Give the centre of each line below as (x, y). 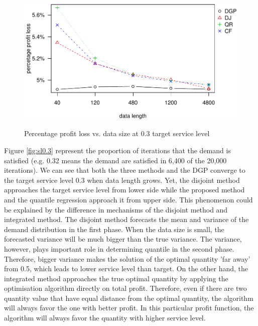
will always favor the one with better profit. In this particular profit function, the (129, 308)
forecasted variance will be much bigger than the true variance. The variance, (123, 239)
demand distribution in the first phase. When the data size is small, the (114, 229)
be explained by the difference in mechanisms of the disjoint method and (116, 209)
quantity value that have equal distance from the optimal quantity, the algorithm (129, 298)
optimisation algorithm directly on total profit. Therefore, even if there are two (125, 288)
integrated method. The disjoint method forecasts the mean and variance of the (126, 219)
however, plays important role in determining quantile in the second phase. (119, 248)
